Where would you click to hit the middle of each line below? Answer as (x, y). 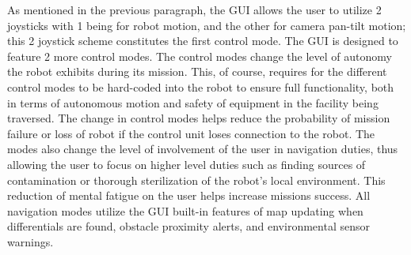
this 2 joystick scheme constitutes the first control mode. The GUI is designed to (203, 41)
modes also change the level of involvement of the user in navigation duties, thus (203, 149)
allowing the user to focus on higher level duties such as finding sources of (186, 164)
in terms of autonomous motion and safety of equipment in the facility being (193, 102)
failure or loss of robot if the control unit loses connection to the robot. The (191, 133)
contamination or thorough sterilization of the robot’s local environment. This (196, 180)
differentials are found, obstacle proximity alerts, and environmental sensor (188, 226)
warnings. (30, 241)
